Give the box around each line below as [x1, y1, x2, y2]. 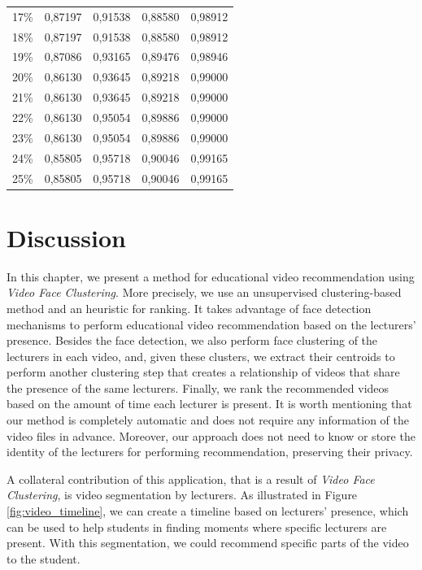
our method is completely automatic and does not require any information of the [7, 411, 409, 429]
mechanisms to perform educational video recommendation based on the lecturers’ [7, 315, 416, 333]
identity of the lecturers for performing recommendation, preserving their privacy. [7, 443, 413, 460]
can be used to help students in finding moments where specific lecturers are [7, 518, 387, 535]
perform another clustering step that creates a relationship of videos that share [7, 363, 400, 381]
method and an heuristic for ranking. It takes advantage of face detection [7, 299, 372, 316]
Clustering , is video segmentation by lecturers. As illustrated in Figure [7, 486, 358, 503]
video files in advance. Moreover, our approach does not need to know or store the [7, 427, 415, 444]
